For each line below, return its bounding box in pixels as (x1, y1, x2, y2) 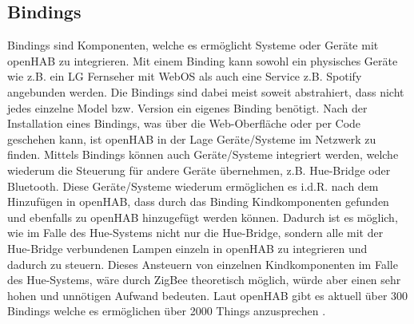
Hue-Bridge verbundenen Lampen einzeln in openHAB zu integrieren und (7, 239, 368, 256)
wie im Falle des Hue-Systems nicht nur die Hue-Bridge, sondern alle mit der (7, 224, 384, 241)
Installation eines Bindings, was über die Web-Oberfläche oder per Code (7, 115, 361, 132)
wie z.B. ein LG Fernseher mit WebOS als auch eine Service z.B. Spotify (7, 68, 362, 85)
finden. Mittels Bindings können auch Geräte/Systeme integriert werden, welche (7, 146, 399, 163)
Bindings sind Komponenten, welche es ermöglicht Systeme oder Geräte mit (7, 37, 379, 53)
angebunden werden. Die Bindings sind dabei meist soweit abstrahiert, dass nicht (7, 83, 404, 100)
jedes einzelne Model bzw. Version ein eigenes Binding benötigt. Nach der (7, 99, 368, 116)
